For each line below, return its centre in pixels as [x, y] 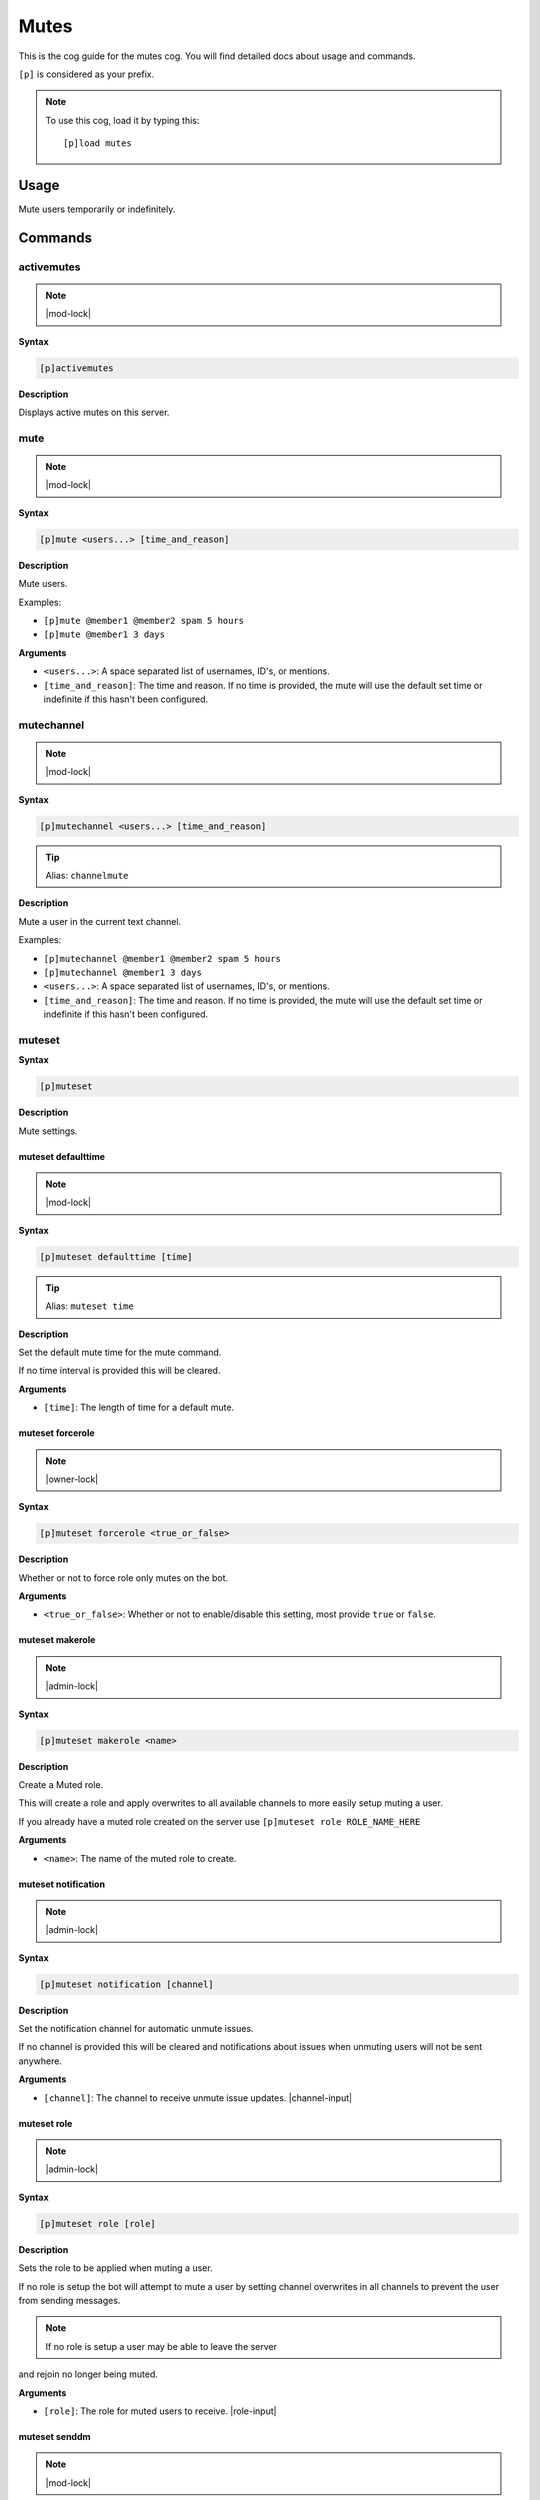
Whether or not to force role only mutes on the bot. [123, 1577]
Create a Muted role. [61, 1784]
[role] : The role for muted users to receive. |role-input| [160, 2411]
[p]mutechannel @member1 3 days [122, 972]
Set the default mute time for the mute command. [120, 1352]
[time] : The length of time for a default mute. [139, 1407]
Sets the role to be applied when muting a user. [116, 2268]
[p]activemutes [76, 368]
